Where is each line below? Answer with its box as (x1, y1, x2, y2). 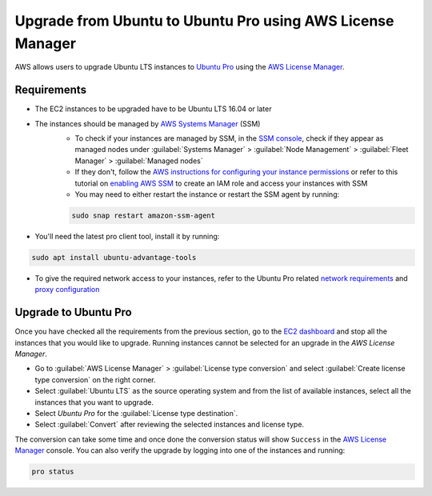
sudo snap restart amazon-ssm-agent (71, 210, 216, 220)
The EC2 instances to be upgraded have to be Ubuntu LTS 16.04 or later (34, 104, 272, 114)
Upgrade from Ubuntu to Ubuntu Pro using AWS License (14, 12, 394, 30)
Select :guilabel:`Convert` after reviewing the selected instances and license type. (34, 420, 304, 430)
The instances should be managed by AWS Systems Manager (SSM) (34, 118, 261, 128)
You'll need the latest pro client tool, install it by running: (34, 231, 220, 241)
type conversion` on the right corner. (34, 374, 156, 384)
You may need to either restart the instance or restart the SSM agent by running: (74, 189, 340, 199)
